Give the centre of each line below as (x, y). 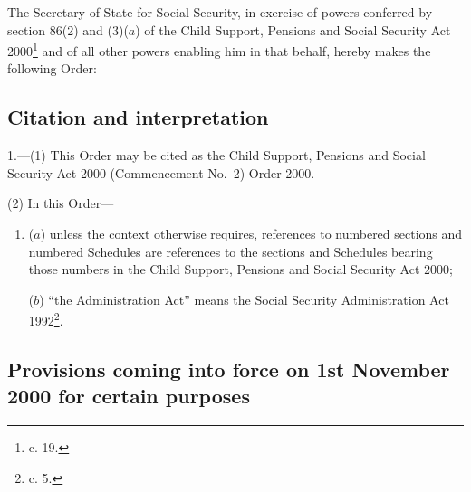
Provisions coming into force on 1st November (229, 369)
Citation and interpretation (138, 117)
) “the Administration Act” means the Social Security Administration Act (244, 299)
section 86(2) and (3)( (68, 29)
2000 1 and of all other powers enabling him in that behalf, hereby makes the (219, 49)
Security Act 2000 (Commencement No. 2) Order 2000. (161, 172)
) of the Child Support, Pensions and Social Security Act (293, 29)
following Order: (52, 68)
